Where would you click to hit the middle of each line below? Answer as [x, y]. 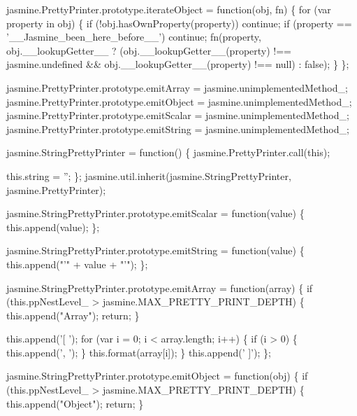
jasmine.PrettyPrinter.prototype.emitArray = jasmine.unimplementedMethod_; [177, 87]
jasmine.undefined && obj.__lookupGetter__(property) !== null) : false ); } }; [178, 64]
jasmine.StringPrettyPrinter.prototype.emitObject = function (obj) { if [157, 376]
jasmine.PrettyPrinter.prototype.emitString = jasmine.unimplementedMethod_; [178, 129]
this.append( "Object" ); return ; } [75, 403]
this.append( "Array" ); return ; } [73, 315]
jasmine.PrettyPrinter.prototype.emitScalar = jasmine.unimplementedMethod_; [178, 115]
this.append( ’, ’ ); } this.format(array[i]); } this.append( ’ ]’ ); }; [139, 352]
